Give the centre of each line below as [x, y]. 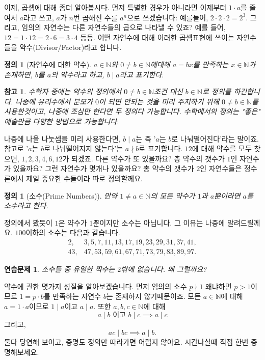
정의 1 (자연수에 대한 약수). [48, 64]
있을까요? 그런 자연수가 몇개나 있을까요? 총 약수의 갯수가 [103, 168]
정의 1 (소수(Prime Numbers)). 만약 [61, 195]
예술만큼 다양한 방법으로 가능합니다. [62, 121]
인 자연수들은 [221, 168]
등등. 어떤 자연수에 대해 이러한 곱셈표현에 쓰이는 [157, 37]
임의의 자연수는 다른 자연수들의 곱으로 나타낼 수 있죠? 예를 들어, [124, 27]
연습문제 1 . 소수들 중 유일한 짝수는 [60, 269]
